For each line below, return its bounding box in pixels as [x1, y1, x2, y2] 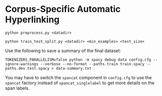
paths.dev [5, 66, 26, 71]
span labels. [5, 85, 30, 91]
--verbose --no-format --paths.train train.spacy [40, 61, 145, 66]
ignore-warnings [5, 61, 39, 66]
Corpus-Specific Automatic [5, 3, 121, 15]
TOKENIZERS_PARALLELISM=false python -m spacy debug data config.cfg [5, 57, 152, 62]
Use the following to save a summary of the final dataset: [5, 48, 121, 53]
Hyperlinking [5, 14, 60, 25]
